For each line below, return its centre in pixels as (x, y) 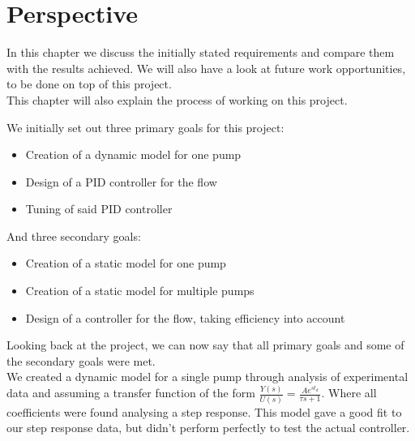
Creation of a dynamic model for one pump (133, 154)
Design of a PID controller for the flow (121, 181)
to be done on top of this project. (89, 84)
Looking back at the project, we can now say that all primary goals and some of (205, 345)
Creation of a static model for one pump (126, 263)
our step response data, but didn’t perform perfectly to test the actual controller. (208, 428)
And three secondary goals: (74, 235)
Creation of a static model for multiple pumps (140, 291)
